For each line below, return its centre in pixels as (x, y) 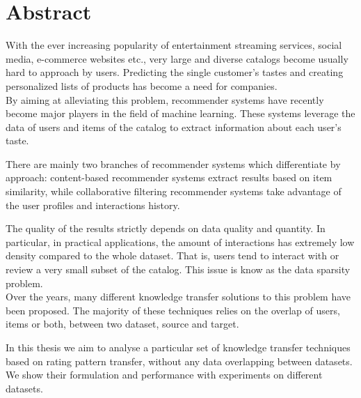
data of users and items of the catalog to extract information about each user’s (174, 127)
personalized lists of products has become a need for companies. (142, 85)
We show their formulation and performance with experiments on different (164, 375)
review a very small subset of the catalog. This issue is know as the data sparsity (178, 269)
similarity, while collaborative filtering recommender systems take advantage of (174, 191)
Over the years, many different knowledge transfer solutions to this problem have (178, 297)
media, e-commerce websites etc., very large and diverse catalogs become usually (177, 58)
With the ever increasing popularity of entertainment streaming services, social (174, 45)
